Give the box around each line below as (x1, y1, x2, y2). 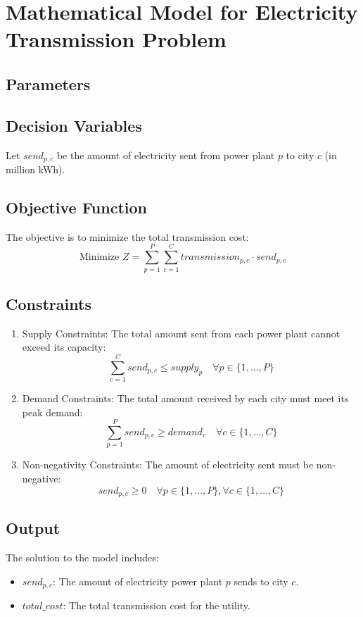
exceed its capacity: (22, 339, 106, 354)
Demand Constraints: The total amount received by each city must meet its (22, 391, 349, 406)
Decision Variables (6, 114, 142, 136)
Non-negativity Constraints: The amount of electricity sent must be (22, 457, 314, 472)
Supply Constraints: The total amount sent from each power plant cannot (22, 325, 340, 340)
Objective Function (6, 196, 148, 218)
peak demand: (22, 404, 83, 419)
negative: (22, 470, 61, 485)
